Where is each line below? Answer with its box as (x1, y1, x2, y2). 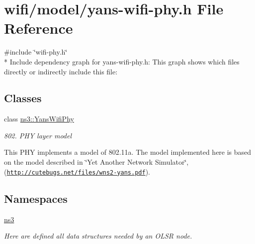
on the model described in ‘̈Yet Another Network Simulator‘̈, (4, 157, 189, 167)
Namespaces (4, 190, 68, 206)
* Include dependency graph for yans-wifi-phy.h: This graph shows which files (4, 56, 240, 66)
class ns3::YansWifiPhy (4, 114, 74, 124)
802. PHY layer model (4, 130, 72, 140)
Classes (4, 90, 42, 106)
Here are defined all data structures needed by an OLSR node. (4, 231, 192, 241)
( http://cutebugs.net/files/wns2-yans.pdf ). (4, 166, 150, 177)
